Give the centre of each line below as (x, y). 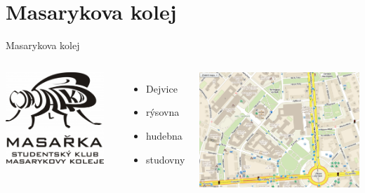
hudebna (164, 135)
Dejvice (161, 88)
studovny (165, 159)
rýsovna (162, 112)
